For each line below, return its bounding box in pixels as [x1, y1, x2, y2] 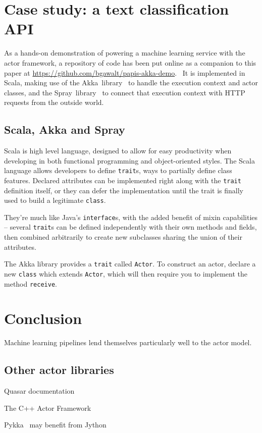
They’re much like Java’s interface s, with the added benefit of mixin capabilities [4, 211, 258, 222]
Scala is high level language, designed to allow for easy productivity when [4, 145, 232, 156]
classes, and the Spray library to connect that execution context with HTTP [4, 87, 245, 97]
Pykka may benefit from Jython [4, 419, 107, 430]
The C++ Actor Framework [4, 402, 91, 413]
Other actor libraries [4, 362, 114, 377]
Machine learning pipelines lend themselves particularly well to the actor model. [4, 337, 252, 348]
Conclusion [4, 308, 82, 329]
